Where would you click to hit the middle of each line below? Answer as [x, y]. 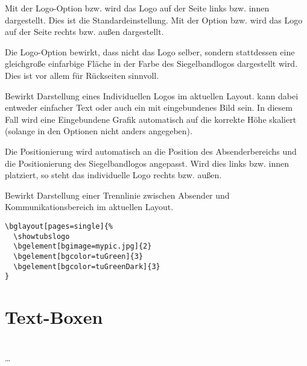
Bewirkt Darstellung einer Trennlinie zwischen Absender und [117, 195]
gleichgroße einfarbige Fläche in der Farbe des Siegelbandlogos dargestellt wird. [151, 64]
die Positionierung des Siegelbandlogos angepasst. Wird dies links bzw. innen [147, 163]
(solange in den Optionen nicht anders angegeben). [99, 131]
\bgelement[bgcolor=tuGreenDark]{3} [87, 266]
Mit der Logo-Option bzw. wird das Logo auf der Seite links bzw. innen [137, 8]
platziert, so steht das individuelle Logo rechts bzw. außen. [113, 175]
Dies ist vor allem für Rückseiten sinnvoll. [82, 75]
